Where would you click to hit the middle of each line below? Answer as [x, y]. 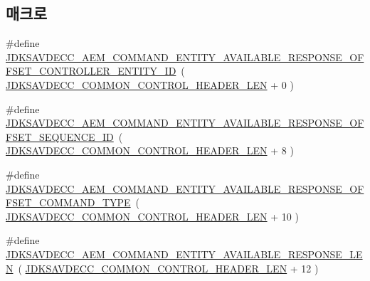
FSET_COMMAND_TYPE [68, 202]
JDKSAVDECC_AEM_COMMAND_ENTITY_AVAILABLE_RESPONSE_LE [184, 254]
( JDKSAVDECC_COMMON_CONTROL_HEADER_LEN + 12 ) [168, 268]
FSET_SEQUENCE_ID [60, 136]
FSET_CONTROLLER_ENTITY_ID [91, 71]
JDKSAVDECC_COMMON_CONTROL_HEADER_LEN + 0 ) [150, 84]
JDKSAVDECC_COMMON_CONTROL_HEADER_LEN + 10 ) [152, 216]
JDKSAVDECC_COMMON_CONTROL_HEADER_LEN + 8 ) [150, 150]
